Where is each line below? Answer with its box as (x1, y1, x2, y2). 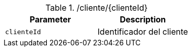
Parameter (30, 14, 71, 24)
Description (120, 14, 166, 24)
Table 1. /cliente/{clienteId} (45, 3, 148, 13)
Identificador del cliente (97, 27, 188, 37)
